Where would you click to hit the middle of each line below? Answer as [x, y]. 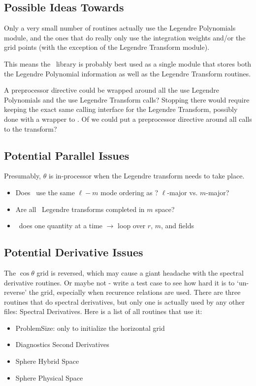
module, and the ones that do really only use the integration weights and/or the [125, 37]
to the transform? [31, 128]
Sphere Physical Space [49, 377]
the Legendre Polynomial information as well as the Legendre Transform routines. [128, 73]
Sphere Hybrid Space [47, 361]
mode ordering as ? [129, 192]
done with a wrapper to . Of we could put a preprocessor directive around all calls [128, 119]
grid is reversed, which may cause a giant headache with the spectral [140, 272]
